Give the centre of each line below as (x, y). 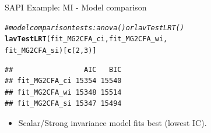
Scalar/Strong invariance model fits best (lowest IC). (112, 122)
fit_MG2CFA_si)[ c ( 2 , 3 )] (51, 50)
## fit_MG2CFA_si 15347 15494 (63, 104)
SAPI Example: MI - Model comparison (76, 7)
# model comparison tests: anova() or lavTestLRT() (94, 28)
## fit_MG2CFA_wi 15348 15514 (63, 92)
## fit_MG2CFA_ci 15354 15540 (63, 81)
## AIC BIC (63, 69)
